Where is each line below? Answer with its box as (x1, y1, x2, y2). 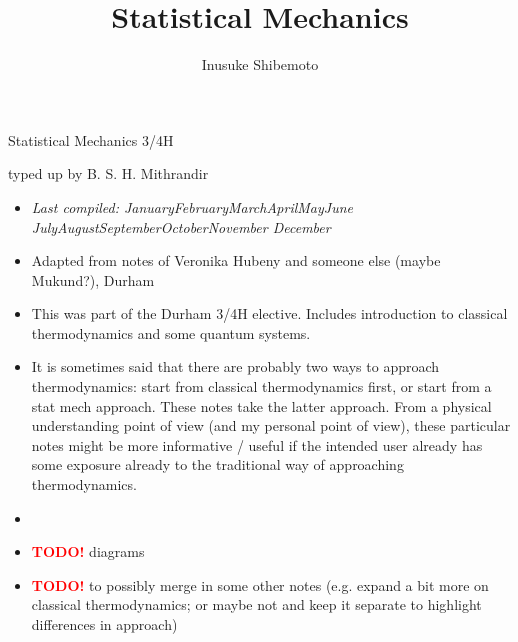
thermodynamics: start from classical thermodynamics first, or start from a (31, 376, 492, 397)
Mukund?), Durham (31, 269, 155, 290)
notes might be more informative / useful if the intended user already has (31, 434, 483, 455)
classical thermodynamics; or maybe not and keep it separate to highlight (31, 594, 482, 615)
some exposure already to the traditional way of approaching (31, 454, 404, 475)
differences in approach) (31, 614, 178, 634)
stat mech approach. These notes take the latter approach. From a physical (31, 395, 492, 416)
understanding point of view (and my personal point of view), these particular (31, 415, 511, 436)
